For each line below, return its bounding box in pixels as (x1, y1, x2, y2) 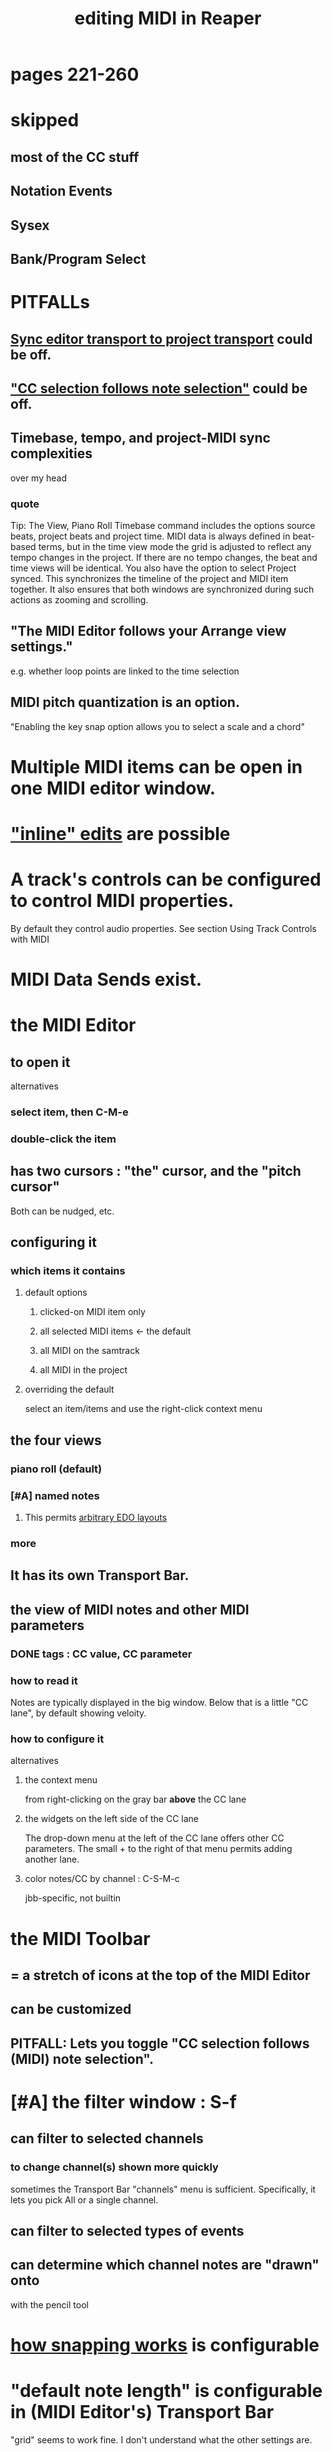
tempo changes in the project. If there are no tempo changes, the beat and (10, 552, 318, 564)
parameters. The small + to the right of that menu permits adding (24, 1843, 293, 1855)
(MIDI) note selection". (10, 2050, 155, 2067)
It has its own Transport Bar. (10, 1567, 190, 1584)
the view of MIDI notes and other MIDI (10, 1601, 250, 1618)
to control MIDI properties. (10, 890, 235, 912)
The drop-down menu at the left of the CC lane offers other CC (24, 1832, 285, 1844)
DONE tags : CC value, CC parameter (10, 1647, 193, 1661)
